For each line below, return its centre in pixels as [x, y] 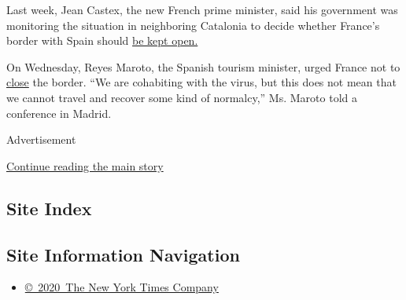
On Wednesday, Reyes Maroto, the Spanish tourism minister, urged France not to [203, 66]
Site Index [49, 208]
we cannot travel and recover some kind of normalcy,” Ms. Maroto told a [182, 97]
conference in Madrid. [59, 113]
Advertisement [41, 139]
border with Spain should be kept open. [102, 40]
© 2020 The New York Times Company [122, 287]
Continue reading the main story [85, 165]
